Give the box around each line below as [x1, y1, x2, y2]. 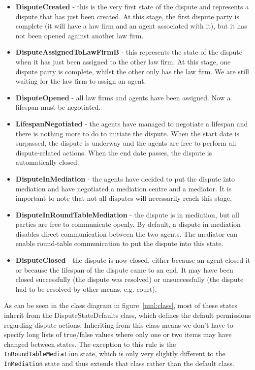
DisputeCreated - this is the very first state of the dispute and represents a [15, 1, 249, 11]
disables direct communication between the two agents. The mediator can [15, 228, 237, 239]
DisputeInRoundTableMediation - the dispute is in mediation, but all [15, 209, 239, 219]
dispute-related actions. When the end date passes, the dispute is [15, 147, 212, 157]
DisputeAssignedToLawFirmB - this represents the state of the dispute [15, 47, 242, 57]
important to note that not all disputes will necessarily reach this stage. [15, 193, 232, 203]
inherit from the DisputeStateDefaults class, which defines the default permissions [4, 310, 251, 320]
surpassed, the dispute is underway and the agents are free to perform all [15, 138, 236, 148]
